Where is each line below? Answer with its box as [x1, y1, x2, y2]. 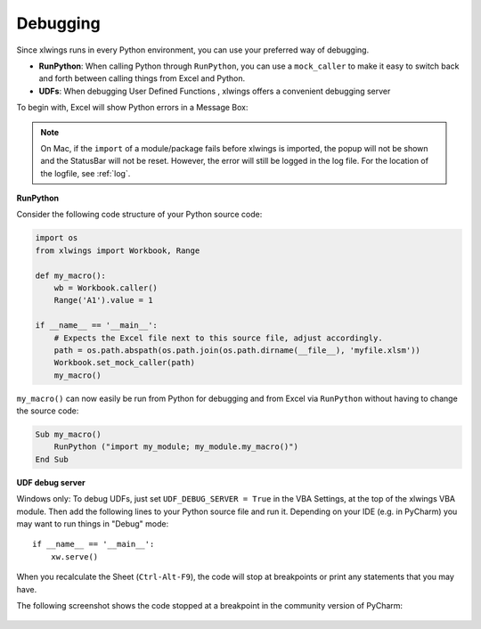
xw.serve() [50, 551, 99, 561]
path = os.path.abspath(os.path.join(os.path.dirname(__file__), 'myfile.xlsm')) [53, 345, 420, 355]
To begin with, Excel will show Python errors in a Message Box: [16, 102, 249, 113]
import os [35, 233, 78, 243]
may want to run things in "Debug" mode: [16, 519, 169, 529]
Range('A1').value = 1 [53, 295, 153, 306]
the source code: [16, 405, 79, 416]
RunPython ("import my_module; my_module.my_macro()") [53, 442, 298, 452]
